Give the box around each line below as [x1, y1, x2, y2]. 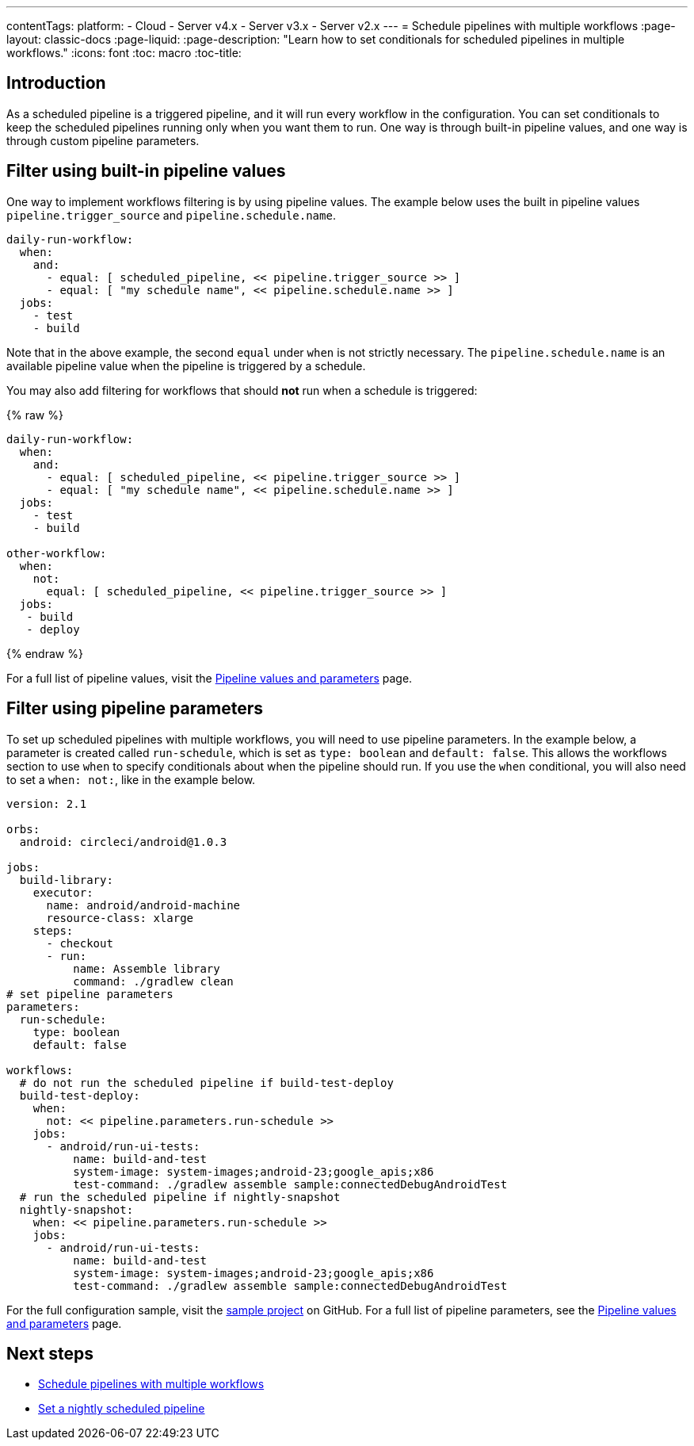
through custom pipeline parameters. [6, 133, 200, 147]
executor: [32, 886, 93, 899]
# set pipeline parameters [6, 987, 173, 1000]
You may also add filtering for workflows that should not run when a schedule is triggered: [6, 383, 478, 397]
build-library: [19, 873, 113, 886]
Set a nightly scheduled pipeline [38, 1402, 205, 1416]
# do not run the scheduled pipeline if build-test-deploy [19, 1076, 394, 1089]
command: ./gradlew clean [73, 974, 234, 988]
